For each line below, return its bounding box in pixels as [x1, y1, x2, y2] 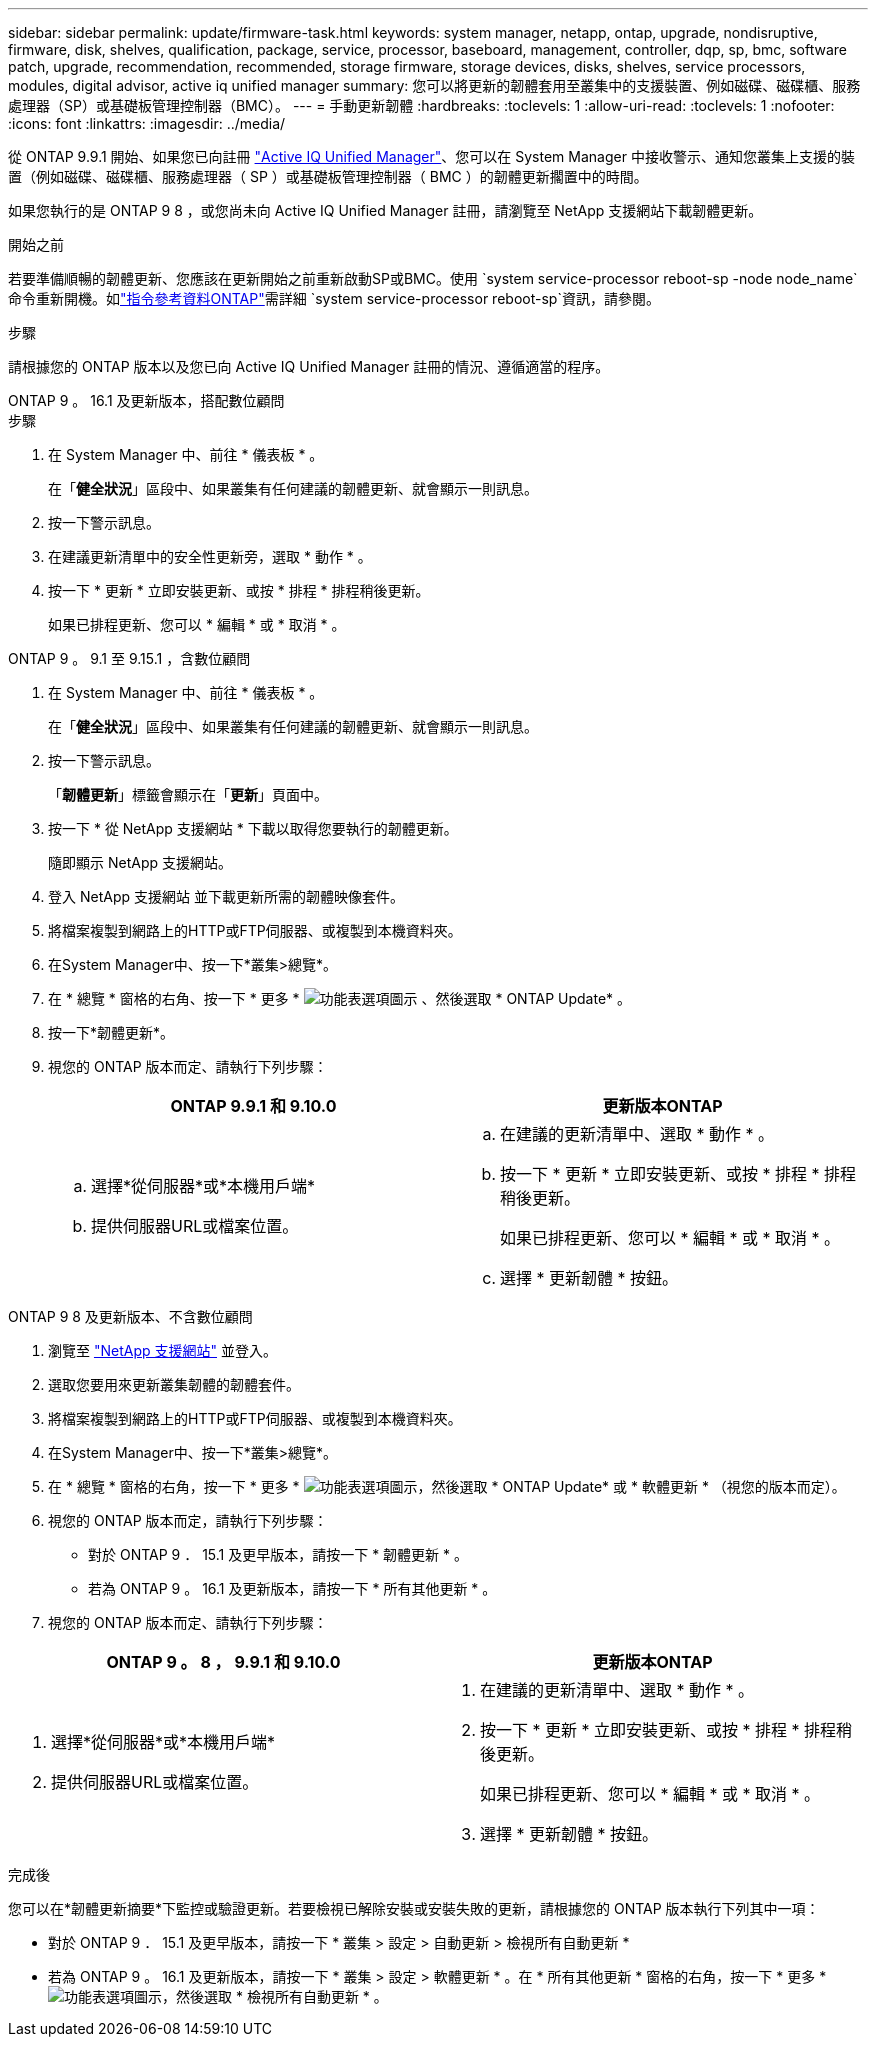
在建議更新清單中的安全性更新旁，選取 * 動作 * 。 [48, 548, 372, 565]
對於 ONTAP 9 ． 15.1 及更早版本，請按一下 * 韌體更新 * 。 [88, 1546, 468, 1563]
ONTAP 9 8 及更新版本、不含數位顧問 [8, 1308, 253, 1325]
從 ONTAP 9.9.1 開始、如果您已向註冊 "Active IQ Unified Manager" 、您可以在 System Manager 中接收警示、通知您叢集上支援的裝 [8, 148, 855, 165]
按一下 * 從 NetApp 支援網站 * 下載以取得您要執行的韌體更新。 [48, 820, 458, 837]
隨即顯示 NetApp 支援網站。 [48, 854, 232, 871]
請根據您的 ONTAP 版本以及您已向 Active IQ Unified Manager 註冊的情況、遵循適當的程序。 [8, 358, 610, 375]
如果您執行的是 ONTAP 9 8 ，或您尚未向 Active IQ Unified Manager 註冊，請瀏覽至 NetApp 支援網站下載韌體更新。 [8, 202, 763, 219]
